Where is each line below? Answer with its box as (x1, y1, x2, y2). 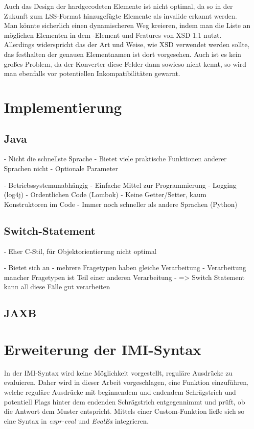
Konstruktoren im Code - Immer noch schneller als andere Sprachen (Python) (4, 199, 238, 209)
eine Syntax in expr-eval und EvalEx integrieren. (4, 415, 149, 426)
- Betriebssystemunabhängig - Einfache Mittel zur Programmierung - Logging (4, 179, 236, 190)
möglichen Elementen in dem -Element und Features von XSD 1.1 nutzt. (4, 29, 222, 40)
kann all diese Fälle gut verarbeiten (4, 281, 110, 292)
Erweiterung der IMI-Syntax (4, 339, 202, 359)
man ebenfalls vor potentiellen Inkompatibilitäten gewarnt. (4, 68, 180, 78)
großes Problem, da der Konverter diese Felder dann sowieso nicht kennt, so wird (4, 58, 246, 69)
